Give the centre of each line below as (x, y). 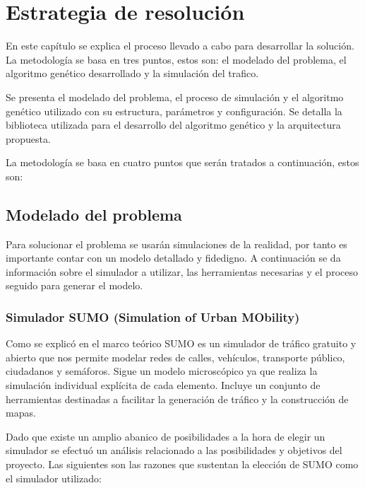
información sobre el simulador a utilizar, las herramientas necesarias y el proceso (182, 271)
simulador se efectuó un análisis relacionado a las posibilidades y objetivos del (174, 450)
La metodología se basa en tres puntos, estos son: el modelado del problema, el (176, 59)
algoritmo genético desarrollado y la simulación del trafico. (132, 73)
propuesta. (28, 138)
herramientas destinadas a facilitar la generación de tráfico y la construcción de (177, 399)
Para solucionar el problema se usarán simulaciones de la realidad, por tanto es (176, 244)
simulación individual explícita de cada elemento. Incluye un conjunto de (163, 385)
